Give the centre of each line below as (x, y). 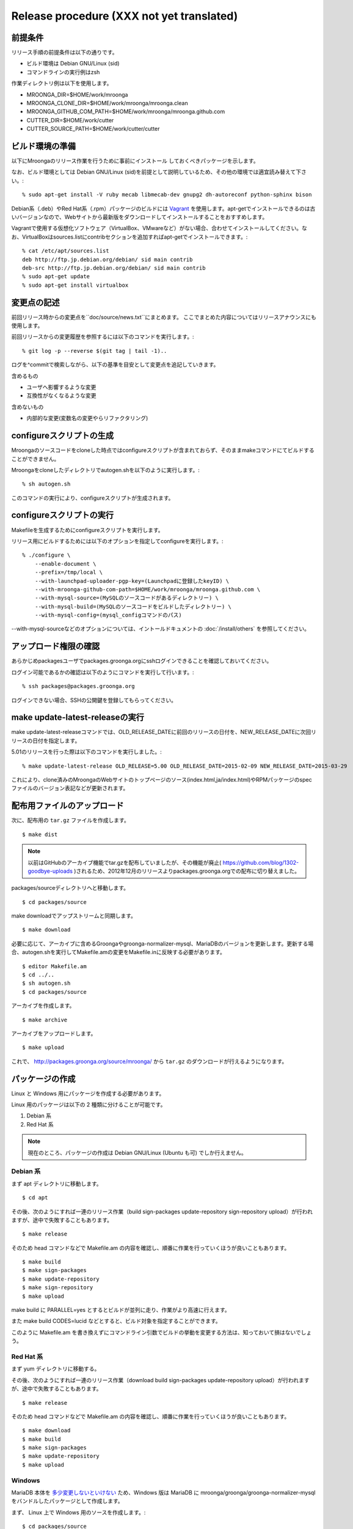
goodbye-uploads (50, 871)
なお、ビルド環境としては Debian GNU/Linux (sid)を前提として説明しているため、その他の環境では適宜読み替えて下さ (159, 172)
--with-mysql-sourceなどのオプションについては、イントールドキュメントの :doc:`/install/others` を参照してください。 (160, 629)
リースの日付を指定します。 (46, 741)
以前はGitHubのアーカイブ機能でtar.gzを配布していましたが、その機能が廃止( (125, 862)
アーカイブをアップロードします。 (54, 1033)
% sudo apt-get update (56, 276)
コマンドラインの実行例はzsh (63, 72)
